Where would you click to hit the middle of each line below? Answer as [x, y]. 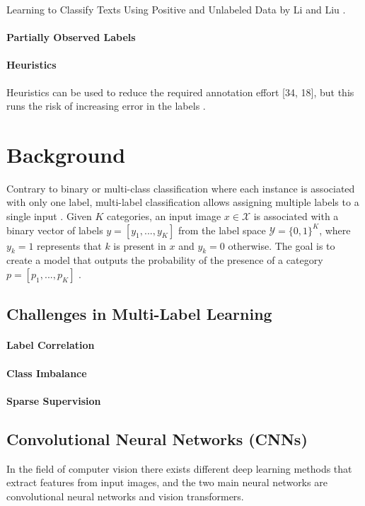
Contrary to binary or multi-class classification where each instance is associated [181, 188]
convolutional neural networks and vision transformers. [125, 496]
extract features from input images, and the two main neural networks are [167, 482]
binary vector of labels [55, 230]
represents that [69, 245]
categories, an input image [164, 216]
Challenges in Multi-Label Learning [139, 314]
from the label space [222, 230]
